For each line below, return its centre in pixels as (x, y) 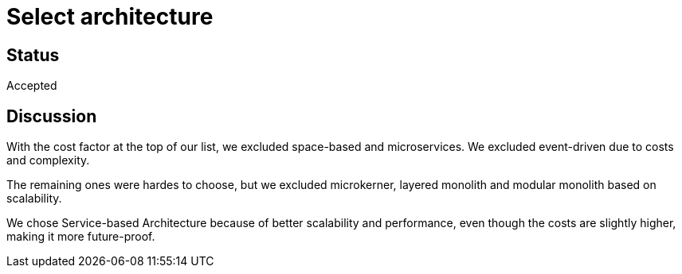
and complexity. (48, 160)
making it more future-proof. (81, 237)
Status (33, 55)
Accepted (32, 86)
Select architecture (110, 17)
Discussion (52, 116)
